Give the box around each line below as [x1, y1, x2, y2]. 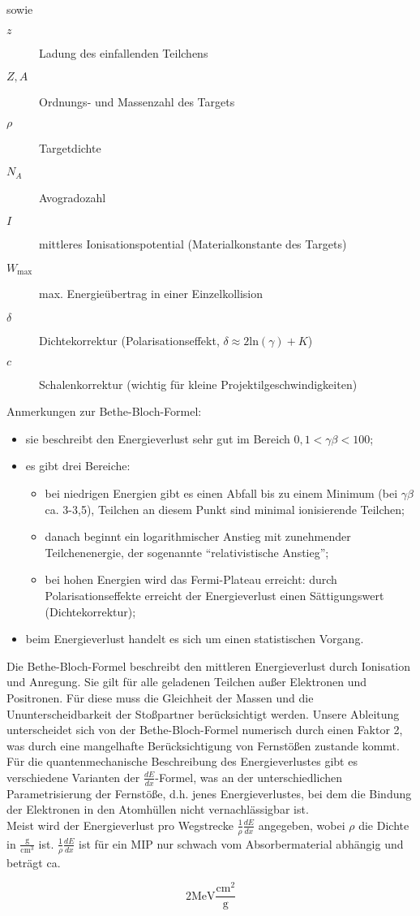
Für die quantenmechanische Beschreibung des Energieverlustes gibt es [6, 753, 358, 770]
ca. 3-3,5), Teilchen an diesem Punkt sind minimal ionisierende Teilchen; [45, 500, 405, 517]
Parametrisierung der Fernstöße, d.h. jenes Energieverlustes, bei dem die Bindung [6, 784, 412, 801]
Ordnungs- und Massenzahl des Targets [39, 93, 235, 110]
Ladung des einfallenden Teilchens [39, 44, 208, 61]
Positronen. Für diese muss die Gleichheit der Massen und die [6, 689, 314, 706]
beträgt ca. [6, 853, 61, 871]
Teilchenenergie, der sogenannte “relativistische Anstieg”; [45, 543, 329, 560]
